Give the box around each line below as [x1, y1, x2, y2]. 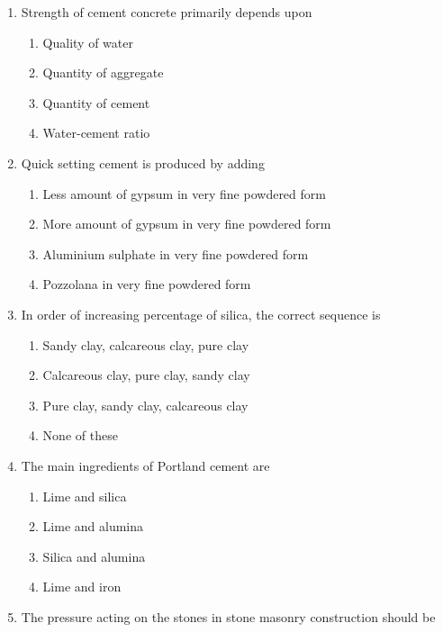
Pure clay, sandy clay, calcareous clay [42, 395, 249, 414]
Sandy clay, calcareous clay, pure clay [42, 335, 249, 354]
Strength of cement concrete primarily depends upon [21, 3, 312, 21]
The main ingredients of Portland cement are [21, 456, 270, 474]
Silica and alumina [42, 546, 146, 565]
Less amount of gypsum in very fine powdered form [42, 184, 326, 203]
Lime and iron [42, 577, 122, 596]
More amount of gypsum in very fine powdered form [42, 214, 331, 233]
